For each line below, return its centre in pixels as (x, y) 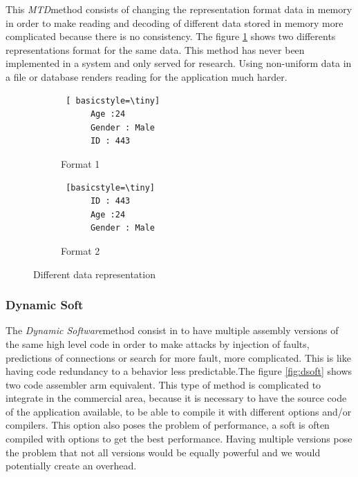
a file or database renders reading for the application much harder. (147, 76)
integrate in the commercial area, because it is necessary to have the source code (176, 398)
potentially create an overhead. (71, 466)
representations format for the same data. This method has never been (155, 49)
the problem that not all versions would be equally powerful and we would (163, 452)
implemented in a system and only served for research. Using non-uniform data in (179, 63)
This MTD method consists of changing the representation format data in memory (179, 9)
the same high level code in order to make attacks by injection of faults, (158, 343)
